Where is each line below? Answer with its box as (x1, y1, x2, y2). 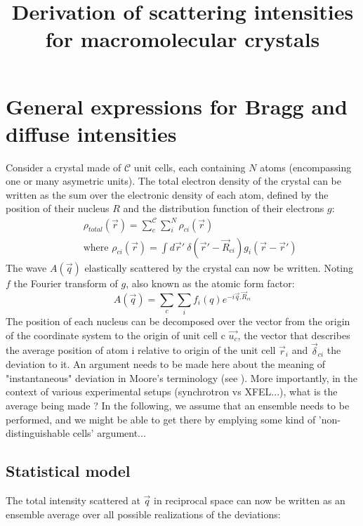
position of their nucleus (6, 201, 110, 216)
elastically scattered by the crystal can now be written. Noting (84, 260, 354, 275)
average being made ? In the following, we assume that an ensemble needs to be (6, 397, 350, 412)
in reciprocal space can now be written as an (154, 492, 345, 507)
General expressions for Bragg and (6, 91, 348, 120)
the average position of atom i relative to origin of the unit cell (6, 343, 276, 357)
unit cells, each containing (133, 159, 246, 174)
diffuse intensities (6, 119, 177, 147)
